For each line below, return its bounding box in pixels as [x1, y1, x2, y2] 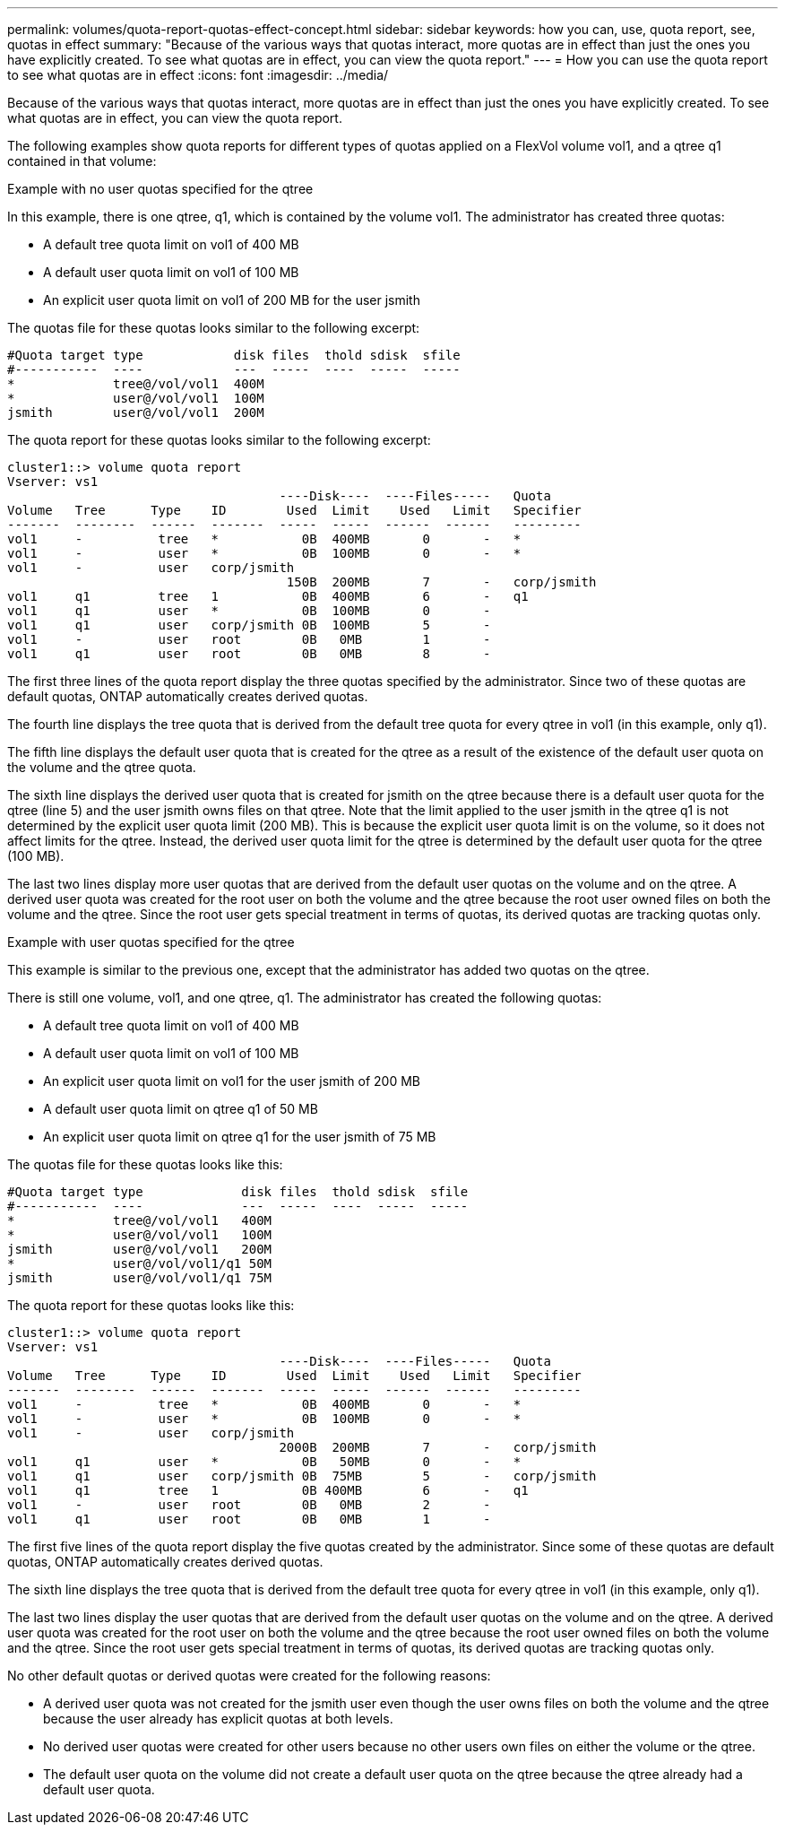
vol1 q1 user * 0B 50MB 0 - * [7, 1454, 522, 1469]
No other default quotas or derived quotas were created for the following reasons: [7, 1668, 491, 1683]
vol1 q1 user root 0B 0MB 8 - [7, 647, 491, 661]
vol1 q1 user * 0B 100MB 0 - [7, 603, 491, 618]
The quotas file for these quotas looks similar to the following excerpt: [7, 320, 420, 335]
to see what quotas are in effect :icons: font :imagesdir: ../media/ [7, 67, 389, 82]
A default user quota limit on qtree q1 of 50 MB [43, 1101, 318, 1116]
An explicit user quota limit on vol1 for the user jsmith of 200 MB [43, 1073, 420, 1089]
